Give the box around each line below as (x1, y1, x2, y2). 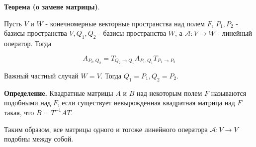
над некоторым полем (137, 87, 202, 98)
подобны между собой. (4, 134, 74, 144)
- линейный (217, 28, 252, 38)
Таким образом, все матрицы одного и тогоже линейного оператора (4, 124, 208, 134)
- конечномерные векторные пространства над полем (45, 18, 205, 28)
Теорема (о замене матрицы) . (4, 1, 100, 11)
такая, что (4, 107, 34, 117)
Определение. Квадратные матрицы (4, 87, 113, 98)
